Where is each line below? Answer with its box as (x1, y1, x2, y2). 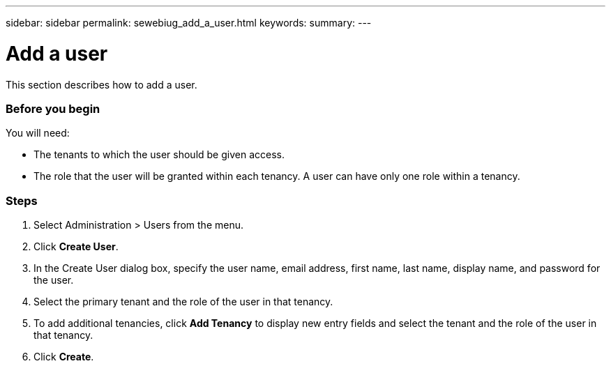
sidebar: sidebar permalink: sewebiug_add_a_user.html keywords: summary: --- (6, 17, 372, 29)
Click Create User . (33, 241, 119, 252)
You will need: (6, 127, 70, 139)
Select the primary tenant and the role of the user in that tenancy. (33, 296, 333, 307)
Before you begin (6, 101, 100, 116)
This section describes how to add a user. (6, 78, 197, 91)
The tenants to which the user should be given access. (33, 148, 285, 161)
